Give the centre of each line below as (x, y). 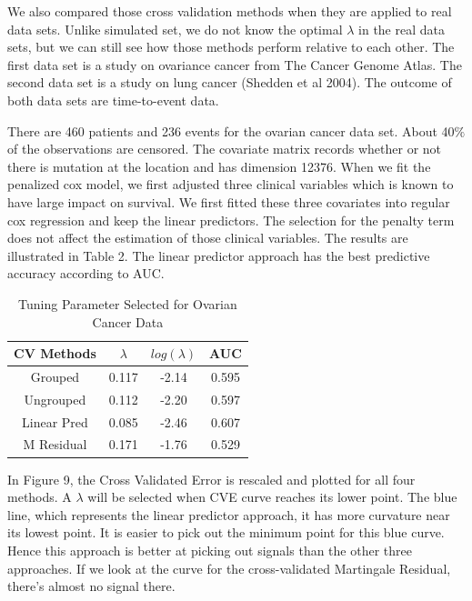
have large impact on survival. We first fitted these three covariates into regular (229, 201)
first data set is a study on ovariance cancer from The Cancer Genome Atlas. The (235, 64)
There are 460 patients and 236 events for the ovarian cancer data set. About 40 (231, 130)
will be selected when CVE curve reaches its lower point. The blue (272, 497)
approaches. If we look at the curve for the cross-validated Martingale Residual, (229, 568)
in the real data (402, 29)
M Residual (55, 444)
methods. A (40, 497)
